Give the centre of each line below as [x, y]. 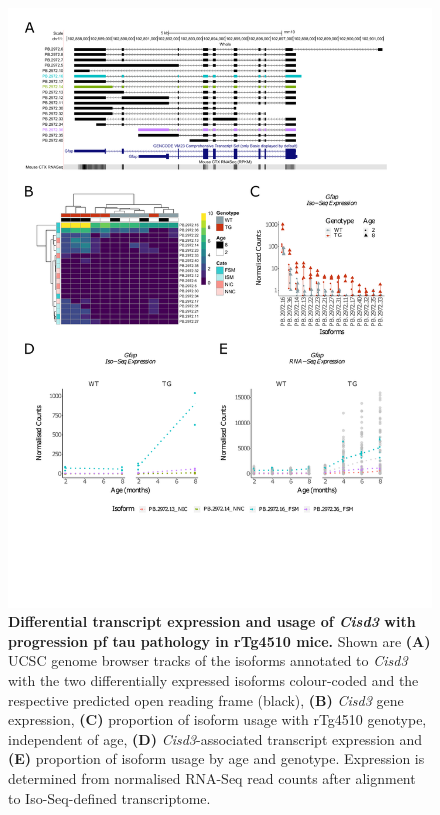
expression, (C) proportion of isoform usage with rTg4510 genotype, [217, 719]
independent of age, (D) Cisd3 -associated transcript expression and [215, 738]
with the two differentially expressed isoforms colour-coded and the [213, 680]
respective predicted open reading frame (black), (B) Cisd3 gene [206, 699]
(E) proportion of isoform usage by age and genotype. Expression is [216, 758]
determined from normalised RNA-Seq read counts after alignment [212, 778]
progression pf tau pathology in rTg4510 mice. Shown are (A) [219, 640]
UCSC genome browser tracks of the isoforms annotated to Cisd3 [208, 660]
